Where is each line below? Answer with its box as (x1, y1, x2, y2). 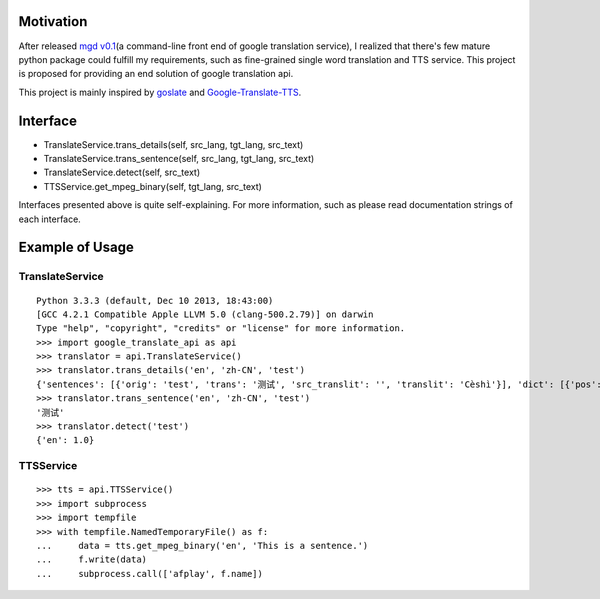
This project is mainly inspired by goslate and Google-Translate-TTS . (18, 86, 302, 98)
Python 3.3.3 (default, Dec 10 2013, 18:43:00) (36, 295, 274, 306)
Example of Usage (18, 239, 134, 256)
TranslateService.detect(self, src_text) (43, 166, 201, 179)
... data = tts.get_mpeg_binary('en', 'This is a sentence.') (36, 540, 369, 551)
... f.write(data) (36, 554, 148, 565)
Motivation (18, 13, 88, 30)
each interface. (18, 213, 82, 225)
